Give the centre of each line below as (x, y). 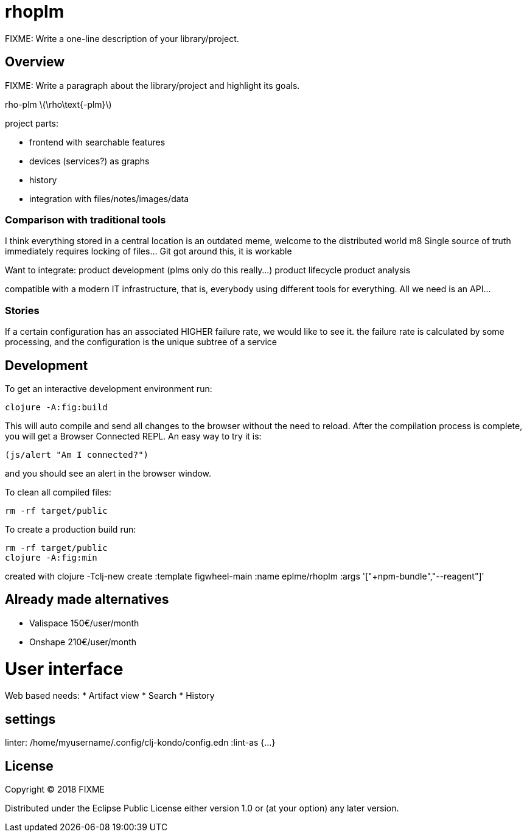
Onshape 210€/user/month (83, 642)
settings (30, 719)
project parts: (32, 123)
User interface (64, 669)
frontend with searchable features (97, 142)
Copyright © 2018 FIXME (55, 789)
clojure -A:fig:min (51, 557)
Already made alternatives (87, 600)
